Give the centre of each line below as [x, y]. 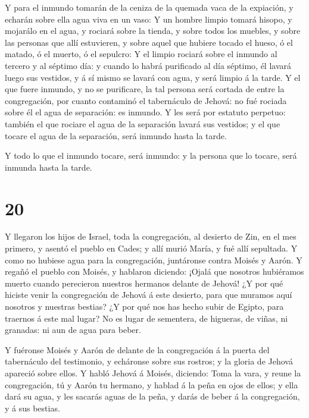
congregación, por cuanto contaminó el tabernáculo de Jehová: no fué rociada [146, 100]
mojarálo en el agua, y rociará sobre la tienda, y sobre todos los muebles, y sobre [153, 31]
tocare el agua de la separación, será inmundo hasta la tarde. [116, 135]
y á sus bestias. [32, 408]
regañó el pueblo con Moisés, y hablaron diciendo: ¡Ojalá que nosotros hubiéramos [154, 271]
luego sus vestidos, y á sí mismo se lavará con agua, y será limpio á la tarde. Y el [153, 77]
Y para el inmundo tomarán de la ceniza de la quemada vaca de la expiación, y [149, 7]
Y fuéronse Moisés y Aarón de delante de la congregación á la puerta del [137, 349]
